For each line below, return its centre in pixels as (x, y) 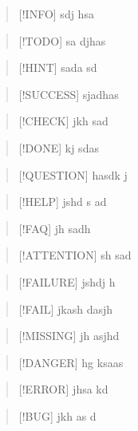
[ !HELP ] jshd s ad (63, 202)
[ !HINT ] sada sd (58, 67)
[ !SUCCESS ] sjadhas (69, 94)
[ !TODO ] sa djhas (62, 40)
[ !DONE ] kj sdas (59, 147)
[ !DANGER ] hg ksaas (71, 362)
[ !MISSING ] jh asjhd (69, 336)
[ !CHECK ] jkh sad (63, 121)
